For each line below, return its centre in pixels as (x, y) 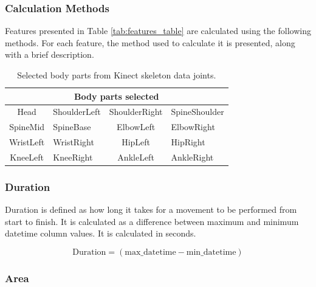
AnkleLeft (136, 157)
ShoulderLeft (77, 112)
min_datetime (211, 253)
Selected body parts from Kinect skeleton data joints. (117, 75)
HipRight (188, 142)
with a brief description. (50, 54)
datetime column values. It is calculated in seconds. (101, 233)
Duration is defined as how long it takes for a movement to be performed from (151, 209)
